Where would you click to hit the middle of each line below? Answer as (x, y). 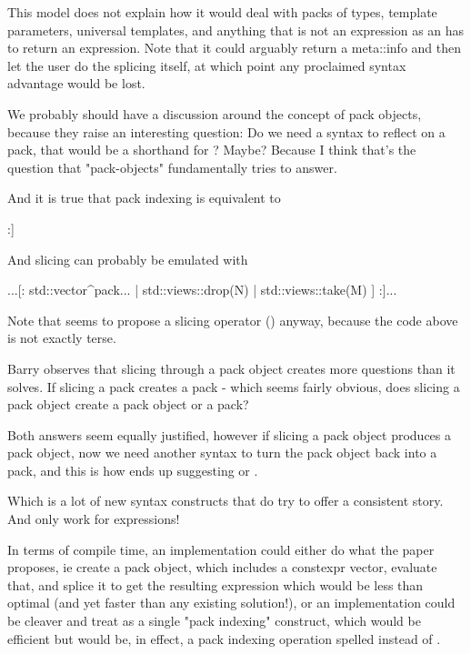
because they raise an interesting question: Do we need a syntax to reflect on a (226, 131)
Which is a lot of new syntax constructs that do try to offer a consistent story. (225, 501)
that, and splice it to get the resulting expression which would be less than (215, 584)
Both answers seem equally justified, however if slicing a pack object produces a (230, 434)
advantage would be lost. (76, 83)
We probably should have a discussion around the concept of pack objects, (215, 113)
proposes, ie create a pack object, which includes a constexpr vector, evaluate (222, 567)
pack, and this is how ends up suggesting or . (133, 470)
